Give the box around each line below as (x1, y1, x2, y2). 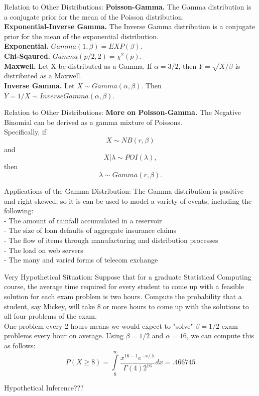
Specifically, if (4, 126, 47, 137)
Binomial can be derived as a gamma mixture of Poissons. (4, 116, 183, 127)
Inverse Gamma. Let (4, 80, 75, 90)
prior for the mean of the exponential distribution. (4, 31, 159, 41)
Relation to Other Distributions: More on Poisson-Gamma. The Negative (4, 107, 241, 117)
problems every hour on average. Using (4, 330, 123, 341)
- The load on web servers (4, 244, 83, 255)
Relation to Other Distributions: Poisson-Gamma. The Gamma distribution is (4, 2, 251, 12)
